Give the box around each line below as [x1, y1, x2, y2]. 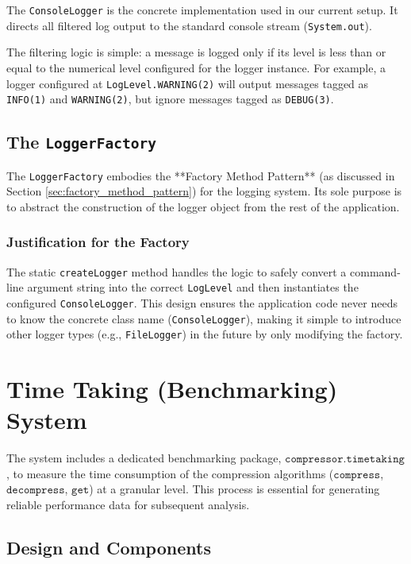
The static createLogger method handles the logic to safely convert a [6, 263, 347, 280]
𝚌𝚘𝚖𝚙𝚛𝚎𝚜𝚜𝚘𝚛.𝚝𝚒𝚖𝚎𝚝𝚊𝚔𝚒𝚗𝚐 [285, 454, 405, 465]
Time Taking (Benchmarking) [6, 373, 338, 405]
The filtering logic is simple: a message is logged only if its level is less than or [6, 44, 386, 60]
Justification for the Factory [6, 232, 190, 252]
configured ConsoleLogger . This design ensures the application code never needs [6, 294, 398, 311]
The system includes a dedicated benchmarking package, [6, 450, 282, 466]
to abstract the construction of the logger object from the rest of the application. [6, 198, 400, 214]
